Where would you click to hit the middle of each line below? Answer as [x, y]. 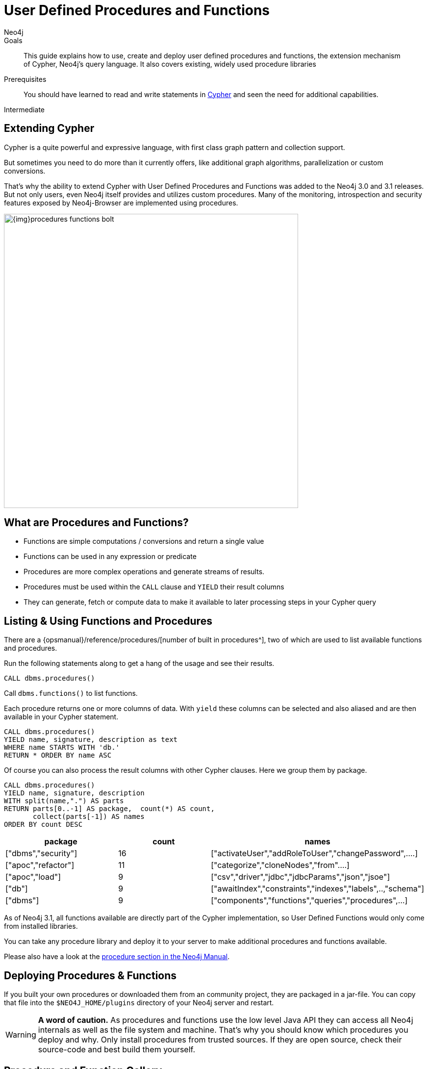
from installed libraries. [41, 926]
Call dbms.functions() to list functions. [71, 693]
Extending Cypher [49, 128]
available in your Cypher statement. [61, 717]
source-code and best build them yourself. [117, 1050]
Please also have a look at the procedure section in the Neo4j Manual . [117, 957]
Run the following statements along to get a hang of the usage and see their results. [139, 663]
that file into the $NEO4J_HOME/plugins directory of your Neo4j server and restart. [139, 1003]
